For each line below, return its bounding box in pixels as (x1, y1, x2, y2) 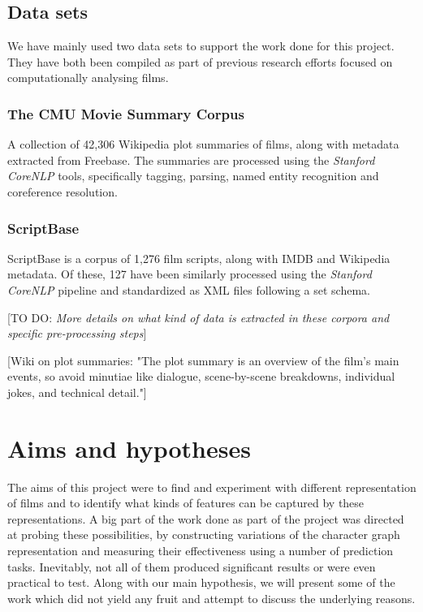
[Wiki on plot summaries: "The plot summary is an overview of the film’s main (7, 351, 399, 368)
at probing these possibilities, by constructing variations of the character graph (7, 526, 400, 543)
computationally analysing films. (7, 69, 169, 86)
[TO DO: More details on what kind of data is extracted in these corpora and (7, 308, 390, 325)
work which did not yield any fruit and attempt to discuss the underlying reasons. (7, 589, 416, 606)
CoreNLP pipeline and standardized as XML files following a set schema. (7, 281, 370, 298)
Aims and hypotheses (7, 431, 251, 464)
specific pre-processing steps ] (7, 325, 147, 342)
